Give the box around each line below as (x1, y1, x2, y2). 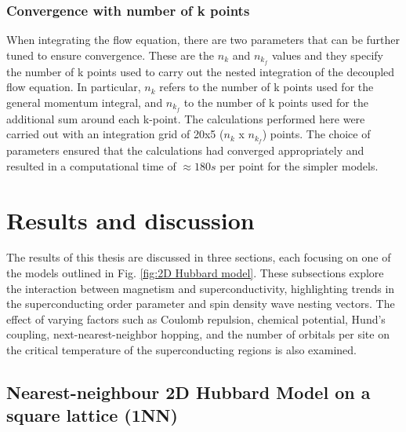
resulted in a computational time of (6, 157, 176, 174)
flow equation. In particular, (6, 79, 141, 95)
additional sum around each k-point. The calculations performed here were (6, 110, 365, 126)
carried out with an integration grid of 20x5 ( (6, 126, 224, 142)
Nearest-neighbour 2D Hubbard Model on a (6, 380, 371, 405)
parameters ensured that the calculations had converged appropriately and (6, 142, 364, 159)
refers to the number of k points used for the (159, 79, 374, 95)
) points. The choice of (262, 126, 371, 142)
